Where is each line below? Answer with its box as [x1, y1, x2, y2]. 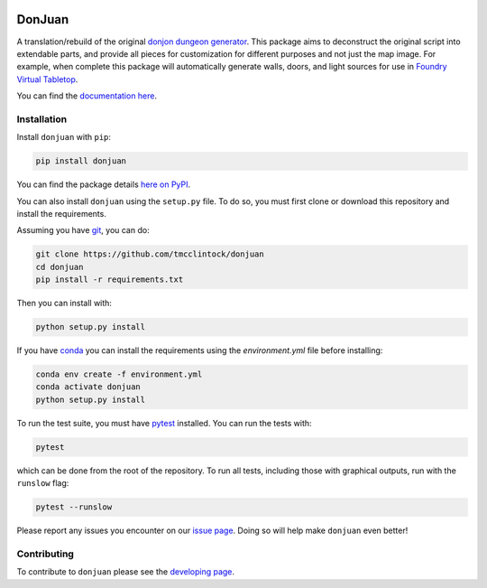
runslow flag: [16, 478, 69, 489]
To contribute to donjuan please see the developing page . [16, 566, 234, 577]
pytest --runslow [35, 502, 113, 512]
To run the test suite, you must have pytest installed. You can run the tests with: [16, 417, 312, 428]
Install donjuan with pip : [16, 132, 112, 143]
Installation [16, 113, 68, 126]
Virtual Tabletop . [16, 73, 78, 85]
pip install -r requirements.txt [35, 275, 184, 285]
